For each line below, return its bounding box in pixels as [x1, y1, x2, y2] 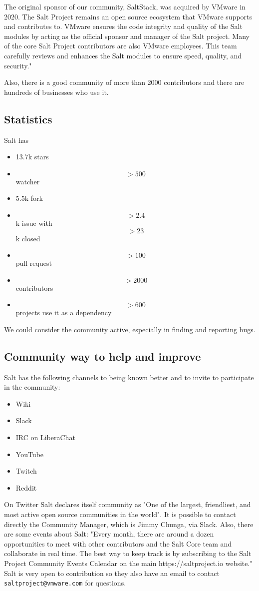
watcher [15, 176, 40, 186]
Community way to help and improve [4, 348, 201, 364]
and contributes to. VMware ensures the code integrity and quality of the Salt [4, 21, 243, 31]
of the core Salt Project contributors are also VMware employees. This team [4, 40, 237, 51]
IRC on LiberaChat [15, 432, 75, 443]
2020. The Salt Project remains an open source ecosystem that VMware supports [4, 11, 253, 21]
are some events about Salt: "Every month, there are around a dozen [4, 529, 214, 539]
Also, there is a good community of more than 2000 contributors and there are [4, 77, 245, 87]
